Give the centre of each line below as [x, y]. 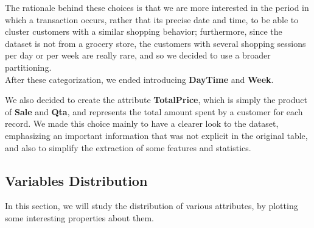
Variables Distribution [76, 180]
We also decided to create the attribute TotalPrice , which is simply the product [156, 100]
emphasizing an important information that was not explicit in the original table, [156, 135]
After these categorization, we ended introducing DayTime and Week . [139, 79]
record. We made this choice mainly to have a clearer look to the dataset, [142, 123]
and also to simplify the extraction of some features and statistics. [128, 147]
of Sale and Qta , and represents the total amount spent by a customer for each [154, 111]
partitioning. [28, 67]
